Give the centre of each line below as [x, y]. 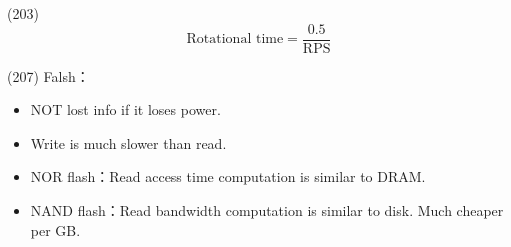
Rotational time [235, 39]
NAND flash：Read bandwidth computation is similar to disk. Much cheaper [267, 210]
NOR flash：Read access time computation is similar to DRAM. [228, 176]
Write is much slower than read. [128, 142]
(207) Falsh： [48, 75]
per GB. [55, 229]
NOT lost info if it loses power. [125, 109]
